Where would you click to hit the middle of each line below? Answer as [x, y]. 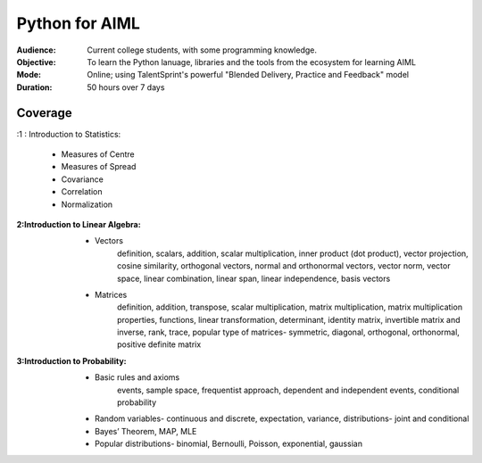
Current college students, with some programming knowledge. [202, 50]
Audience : [37, 50]
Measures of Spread [99, 167]
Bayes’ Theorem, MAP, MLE [146, 431]
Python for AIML [78, 23]
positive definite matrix [159, 344]
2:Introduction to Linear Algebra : [79, 224]
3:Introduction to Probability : [71, 360]
